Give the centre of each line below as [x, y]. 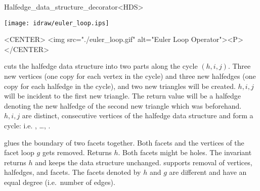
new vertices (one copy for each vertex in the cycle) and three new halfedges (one [130, 76]
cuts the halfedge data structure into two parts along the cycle [101, 66]
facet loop [19, 152]
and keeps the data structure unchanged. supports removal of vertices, [144, 162]
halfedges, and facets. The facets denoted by [73, 172]
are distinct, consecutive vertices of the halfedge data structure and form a [138, 115]
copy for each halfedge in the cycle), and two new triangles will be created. [120, 86]
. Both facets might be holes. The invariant [185, 152]
